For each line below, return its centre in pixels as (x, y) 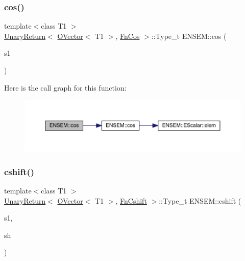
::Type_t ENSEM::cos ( (189, 36)
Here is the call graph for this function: (65, 87)
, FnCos (128, 36)
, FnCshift (131, 200)
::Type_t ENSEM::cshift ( (200, 200)
